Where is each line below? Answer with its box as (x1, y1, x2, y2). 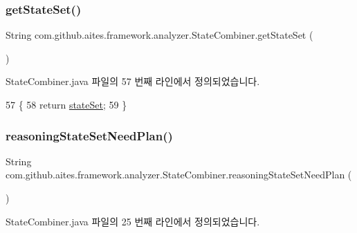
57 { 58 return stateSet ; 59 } (6, 97, 127, 111)
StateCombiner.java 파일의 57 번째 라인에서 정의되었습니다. (6, 74, 260, 88)
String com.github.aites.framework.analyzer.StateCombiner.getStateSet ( (6, 28, 313, 42)
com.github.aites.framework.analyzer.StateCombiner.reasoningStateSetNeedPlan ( (6, 167, 352, 182)
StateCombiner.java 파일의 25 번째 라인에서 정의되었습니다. (6, 214, 260, 228)
